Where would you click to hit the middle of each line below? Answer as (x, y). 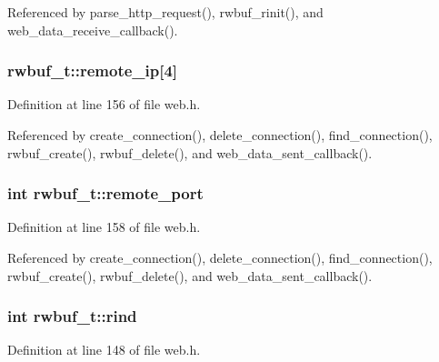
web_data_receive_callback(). (93, 30)
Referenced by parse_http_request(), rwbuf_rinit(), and (165, 12)
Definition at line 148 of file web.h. (104, 350)
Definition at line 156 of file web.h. (104, 104)
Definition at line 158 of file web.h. (104, 227)
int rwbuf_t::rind (72, 316)
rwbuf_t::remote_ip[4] (93, 70)
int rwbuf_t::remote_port (105, 193)
